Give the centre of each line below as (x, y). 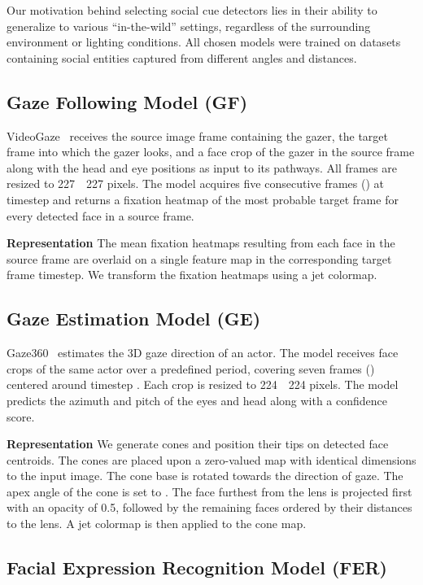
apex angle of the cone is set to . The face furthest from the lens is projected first (209, 491)
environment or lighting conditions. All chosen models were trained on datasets (204, 42)
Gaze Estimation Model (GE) (134, 319)
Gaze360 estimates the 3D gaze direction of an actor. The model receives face (203, 353)
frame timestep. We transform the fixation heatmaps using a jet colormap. (192, 275)
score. (21, 416)
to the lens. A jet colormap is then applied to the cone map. (157, 524)
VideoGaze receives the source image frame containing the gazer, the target (197, 135)
